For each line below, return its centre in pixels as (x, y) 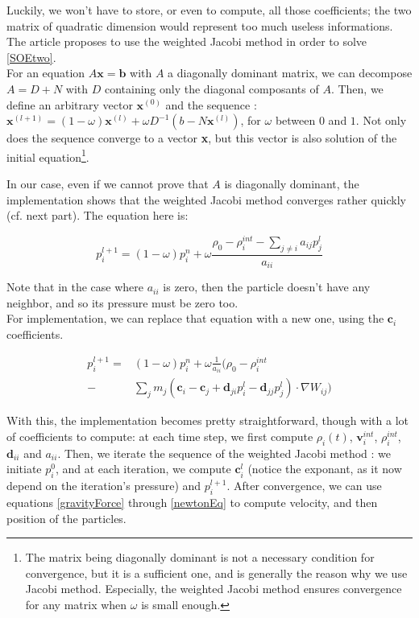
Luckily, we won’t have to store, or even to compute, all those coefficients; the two (209, 10)
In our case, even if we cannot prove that (108, 183)
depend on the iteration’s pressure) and (104, 486)
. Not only (381, 120)
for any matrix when (76, 605)
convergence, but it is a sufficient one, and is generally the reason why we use (216, 573)
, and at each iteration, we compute (143, 469)
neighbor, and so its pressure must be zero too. (122, 302)
